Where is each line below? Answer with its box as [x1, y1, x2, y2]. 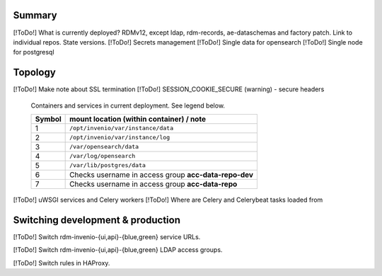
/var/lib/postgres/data [69, 161, 146, 169]
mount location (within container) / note [69, 114, 207, 124]
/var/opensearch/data [69, 143, 139, 151]
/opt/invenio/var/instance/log [69, 134, 170, 142]
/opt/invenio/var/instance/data [69, 125, 173, 132]
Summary [13, 9, 57, 21]
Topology [13, 67, 56, 79]
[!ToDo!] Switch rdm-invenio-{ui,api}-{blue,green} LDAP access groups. [13, 246, 223, 254]
